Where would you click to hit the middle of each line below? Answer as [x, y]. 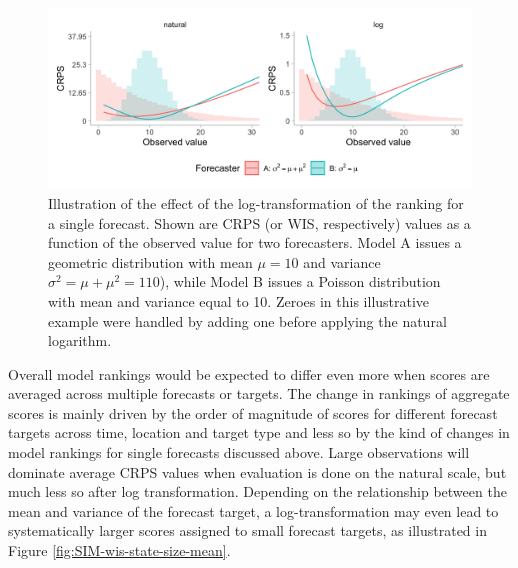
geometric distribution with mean [150, 261]
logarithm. [80, 340]
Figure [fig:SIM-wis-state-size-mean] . [119, 550]
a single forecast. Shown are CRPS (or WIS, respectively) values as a [259, 222]
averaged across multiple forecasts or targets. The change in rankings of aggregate [259, 393]
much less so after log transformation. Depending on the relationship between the [257, 491]
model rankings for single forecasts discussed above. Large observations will [239, 452]
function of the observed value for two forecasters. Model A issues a [255, 242]
